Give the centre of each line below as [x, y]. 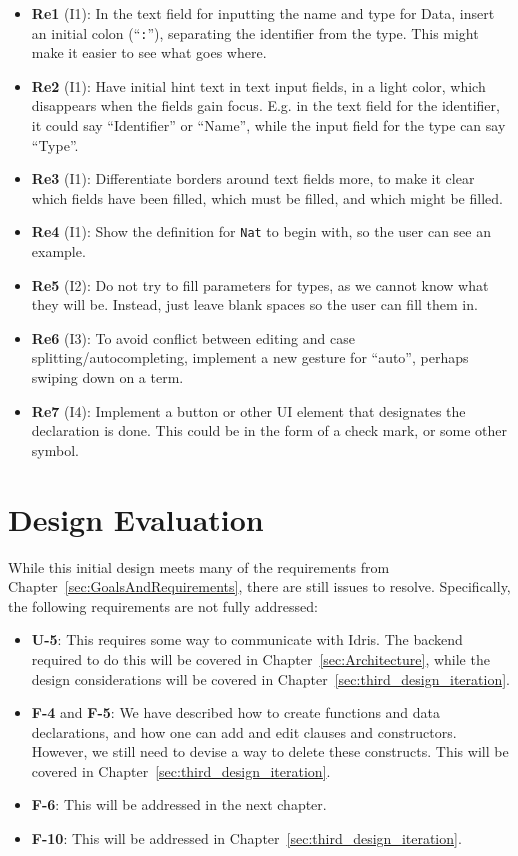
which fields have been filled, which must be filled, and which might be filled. [267, 197]
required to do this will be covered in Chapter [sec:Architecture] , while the [260, 658]
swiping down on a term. [107, 377]
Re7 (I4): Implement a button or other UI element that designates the [248, 410]
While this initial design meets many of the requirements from [199, 566]
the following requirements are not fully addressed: [163, 605]
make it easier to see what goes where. [149, 52]
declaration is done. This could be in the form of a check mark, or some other [269, 430]
